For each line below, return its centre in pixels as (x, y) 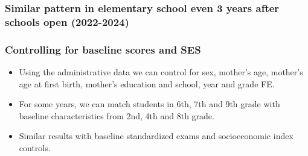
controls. (35, 147)
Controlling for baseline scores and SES (103, 49)
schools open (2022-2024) (67, 21)
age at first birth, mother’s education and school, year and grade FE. (147, 83)
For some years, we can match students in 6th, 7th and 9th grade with (149, 104)
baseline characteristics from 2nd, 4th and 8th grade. (117, 115)
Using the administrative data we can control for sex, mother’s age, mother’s (161, 71)
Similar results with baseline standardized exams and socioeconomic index (156, 136)
